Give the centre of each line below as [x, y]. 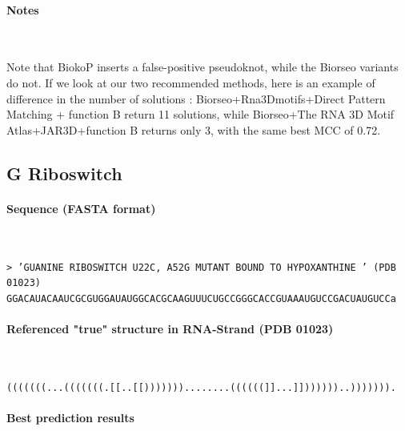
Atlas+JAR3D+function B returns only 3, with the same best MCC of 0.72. [194, 129]
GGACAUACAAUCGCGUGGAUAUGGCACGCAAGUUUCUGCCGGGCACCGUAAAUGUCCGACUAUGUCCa [201, 298]
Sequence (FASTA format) [81, 208]
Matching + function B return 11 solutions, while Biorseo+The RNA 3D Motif [200, 114]
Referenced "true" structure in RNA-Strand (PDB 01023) [170, 329]
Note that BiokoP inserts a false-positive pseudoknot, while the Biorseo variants [202, 67]
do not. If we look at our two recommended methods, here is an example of [191, 82]
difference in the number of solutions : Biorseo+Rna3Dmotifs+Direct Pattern [196, 98]
